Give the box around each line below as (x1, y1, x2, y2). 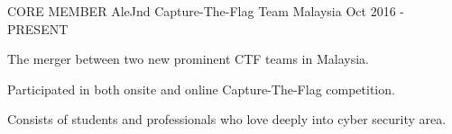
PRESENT (7, 19, 69, 38)
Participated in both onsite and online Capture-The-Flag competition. (7, 79, 395, 98)
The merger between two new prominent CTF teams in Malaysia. (7, 49, 369, 68)
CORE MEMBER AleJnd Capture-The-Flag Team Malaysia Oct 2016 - (7, 2, 404, 20)
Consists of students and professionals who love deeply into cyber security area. (7, 110, 447, 129)
